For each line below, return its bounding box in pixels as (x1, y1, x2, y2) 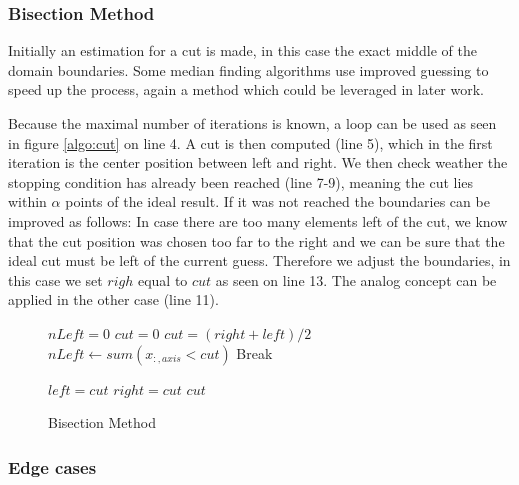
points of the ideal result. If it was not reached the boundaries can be (65, 191, 490, 212)
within (8, 191, 47, 212)
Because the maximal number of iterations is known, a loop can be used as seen (8, 113, 497, 133)
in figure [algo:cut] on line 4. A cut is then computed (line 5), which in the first (8, 132, 493, 153)
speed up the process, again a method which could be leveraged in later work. (8, 79, 484, 100)
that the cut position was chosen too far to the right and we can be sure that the (8, 230, 505, 251)
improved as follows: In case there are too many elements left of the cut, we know (8, 210, 508, 231)
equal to (137, 269, 188, 290)
